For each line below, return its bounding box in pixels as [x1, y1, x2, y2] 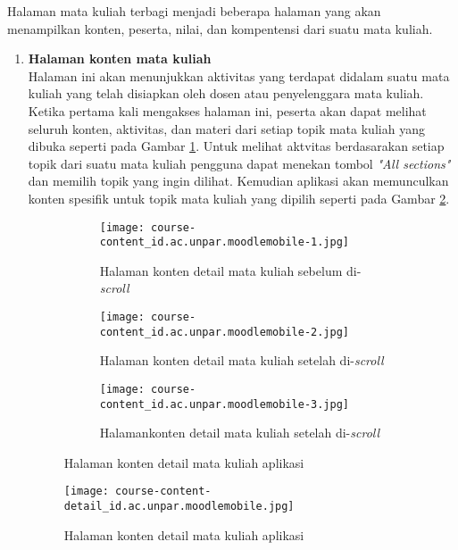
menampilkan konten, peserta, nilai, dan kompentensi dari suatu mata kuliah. [7, 19, 433, 37]
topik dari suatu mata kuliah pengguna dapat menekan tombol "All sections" [28, 154, 451, 172]
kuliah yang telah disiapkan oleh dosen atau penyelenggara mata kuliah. [28, 84, 424, 103]
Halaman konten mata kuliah [28, 49, 212, 68]
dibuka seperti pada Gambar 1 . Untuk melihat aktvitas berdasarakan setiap [28, 137, 445, 155]
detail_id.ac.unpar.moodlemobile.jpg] [63, 500, 295, 513]
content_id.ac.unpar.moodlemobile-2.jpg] [99, 325, 349, 338]
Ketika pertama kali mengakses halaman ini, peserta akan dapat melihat [28, 101, 427, 120]
